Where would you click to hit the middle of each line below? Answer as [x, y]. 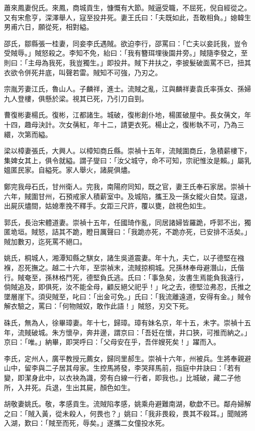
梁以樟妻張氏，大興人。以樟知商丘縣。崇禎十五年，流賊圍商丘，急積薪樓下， [127, 151]
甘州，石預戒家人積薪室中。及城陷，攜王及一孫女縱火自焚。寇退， [144, 196]
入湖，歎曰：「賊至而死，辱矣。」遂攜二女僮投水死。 [86, 423]
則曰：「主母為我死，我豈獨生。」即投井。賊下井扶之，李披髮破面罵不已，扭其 [127, 62]
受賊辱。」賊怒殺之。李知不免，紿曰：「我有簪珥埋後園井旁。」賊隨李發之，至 [126, 53]
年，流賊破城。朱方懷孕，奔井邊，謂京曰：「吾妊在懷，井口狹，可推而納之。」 [127, 332]
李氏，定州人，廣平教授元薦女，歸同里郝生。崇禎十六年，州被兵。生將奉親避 [127, 358]
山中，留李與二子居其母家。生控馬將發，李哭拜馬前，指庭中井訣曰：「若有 [122, 368]
